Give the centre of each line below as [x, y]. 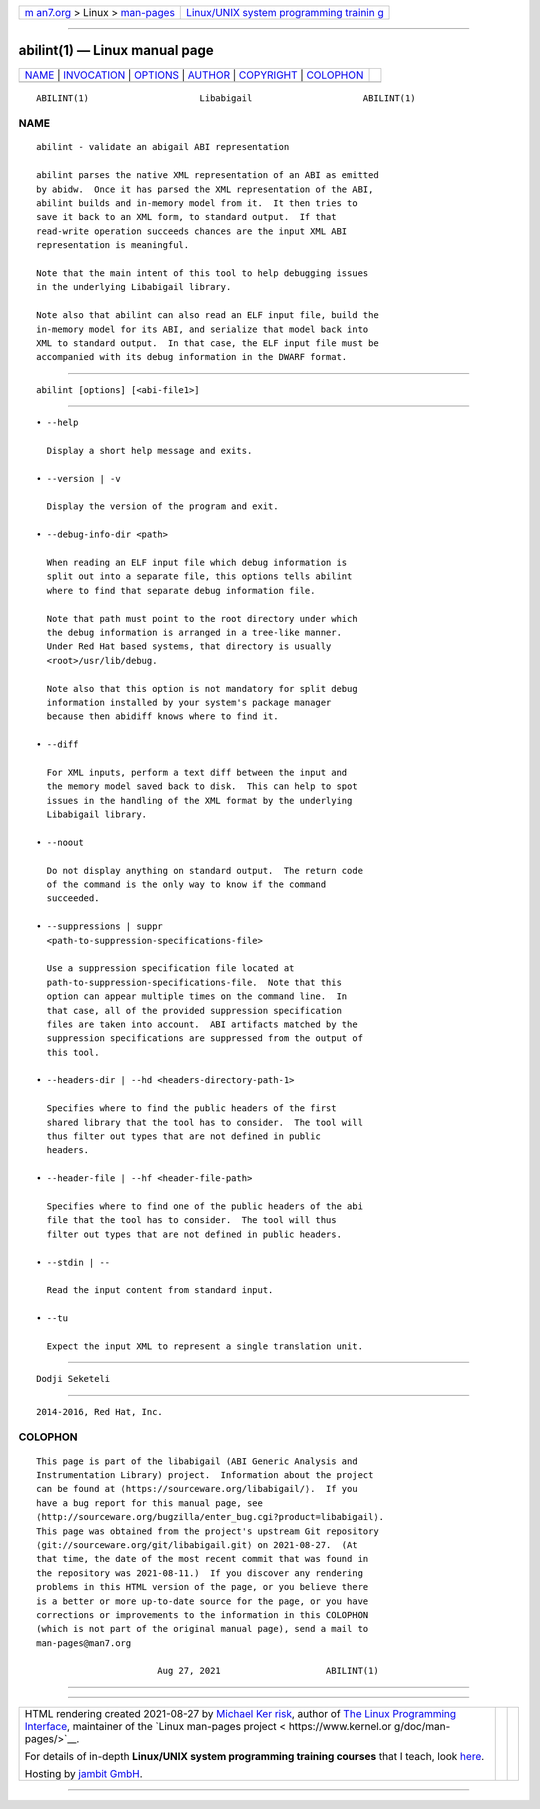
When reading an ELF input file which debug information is [197, 563]
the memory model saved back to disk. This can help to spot [202, 786]
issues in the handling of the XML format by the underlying [199, 800]
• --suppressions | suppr [100, 926]
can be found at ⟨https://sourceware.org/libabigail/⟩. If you [197, 1489]
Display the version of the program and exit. [162, 506]
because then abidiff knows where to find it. [162, 716]
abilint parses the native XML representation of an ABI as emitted [207, 175]
